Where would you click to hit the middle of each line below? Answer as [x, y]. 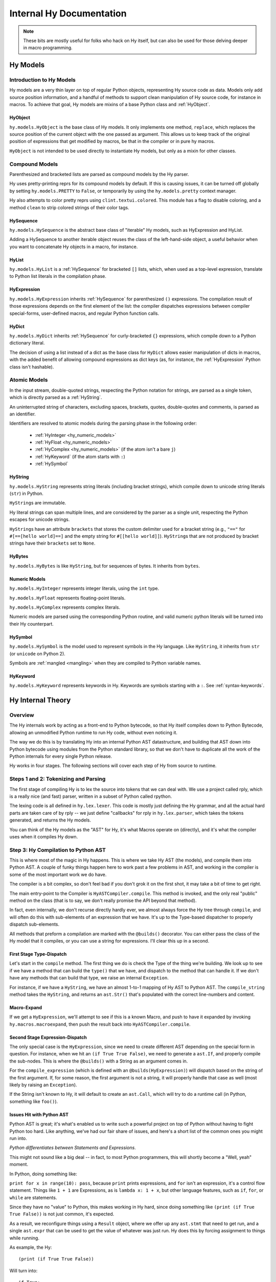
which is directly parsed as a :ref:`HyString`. [56, 397]
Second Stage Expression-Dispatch [48, 1037]
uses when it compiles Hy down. [44, 836]
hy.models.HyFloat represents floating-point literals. [67, 598]
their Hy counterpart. [31, 624]
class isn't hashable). [32, 367]
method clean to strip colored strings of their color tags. [70, 207]
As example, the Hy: [31, 1247]
